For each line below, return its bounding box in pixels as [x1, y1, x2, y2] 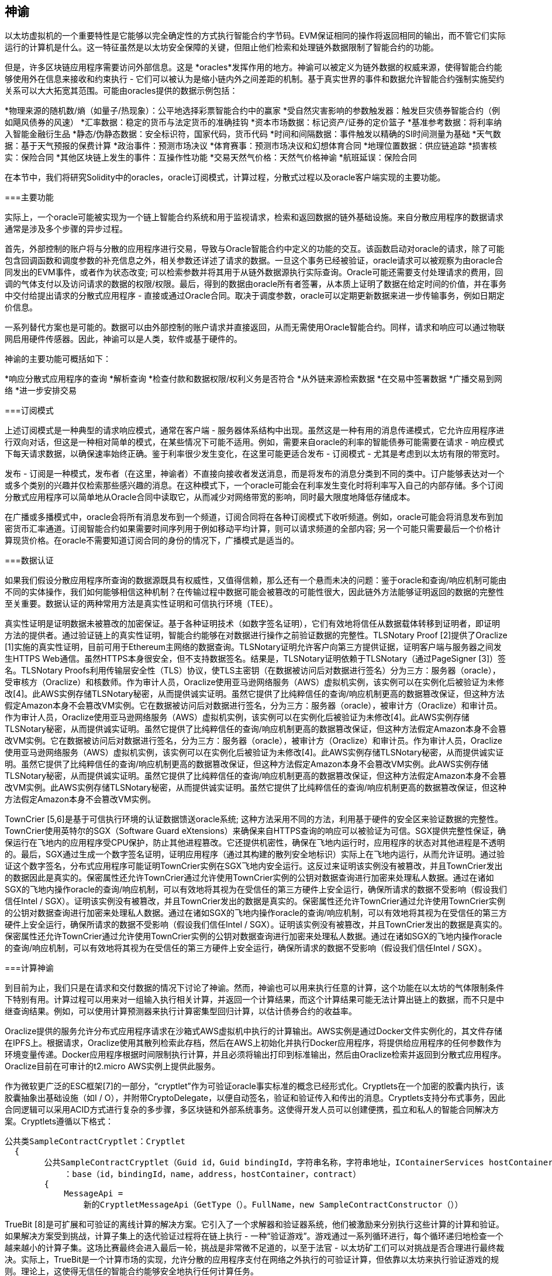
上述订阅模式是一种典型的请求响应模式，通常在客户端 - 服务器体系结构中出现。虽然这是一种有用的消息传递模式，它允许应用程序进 [5, 425, 505, 436]
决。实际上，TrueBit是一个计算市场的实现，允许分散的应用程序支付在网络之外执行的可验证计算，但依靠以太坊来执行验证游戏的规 [5, 1254, 499, 1265]
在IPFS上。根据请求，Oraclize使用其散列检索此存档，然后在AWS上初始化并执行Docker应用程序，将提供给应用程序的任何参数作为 [5, 1038, 502, 1048]
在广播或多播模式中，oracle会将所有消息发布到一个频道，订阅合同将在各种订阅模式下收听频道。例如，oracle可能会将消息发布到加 [5, 512, 503, 522]
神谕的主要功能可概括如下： [5, 354, 111, 364]
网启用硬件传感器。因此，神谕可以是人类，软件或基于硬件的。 [5, 334, 242, 344]
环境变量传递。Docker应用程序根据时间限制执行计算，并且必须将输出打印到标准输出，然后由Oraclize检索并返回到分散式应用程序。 [5, 1049, 506, 1060]
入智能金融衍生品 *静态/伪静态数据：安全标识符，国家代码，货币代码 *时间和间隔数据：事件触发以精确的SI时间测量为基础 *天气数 [5, 129, 501, 139]
